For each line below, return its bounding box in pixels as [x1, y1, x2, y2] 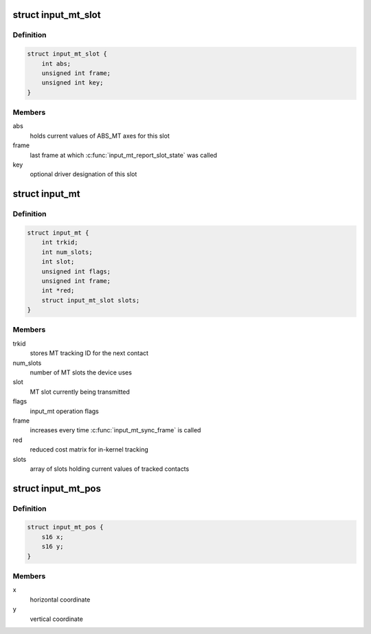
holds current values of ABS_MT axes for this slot [30, 131, 170, 140]
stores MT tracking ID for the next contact [30, 349, 149, 357]
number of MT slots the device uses [30, 368, 132, 377]
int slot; [41, 258, 75, 266]
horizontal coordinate [30, 595, 91, 604]
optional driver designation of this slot [30, 170, 137, 178]
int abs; [41, 59, 71, 67]
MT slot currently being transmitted [30, 388, 131, 396]
